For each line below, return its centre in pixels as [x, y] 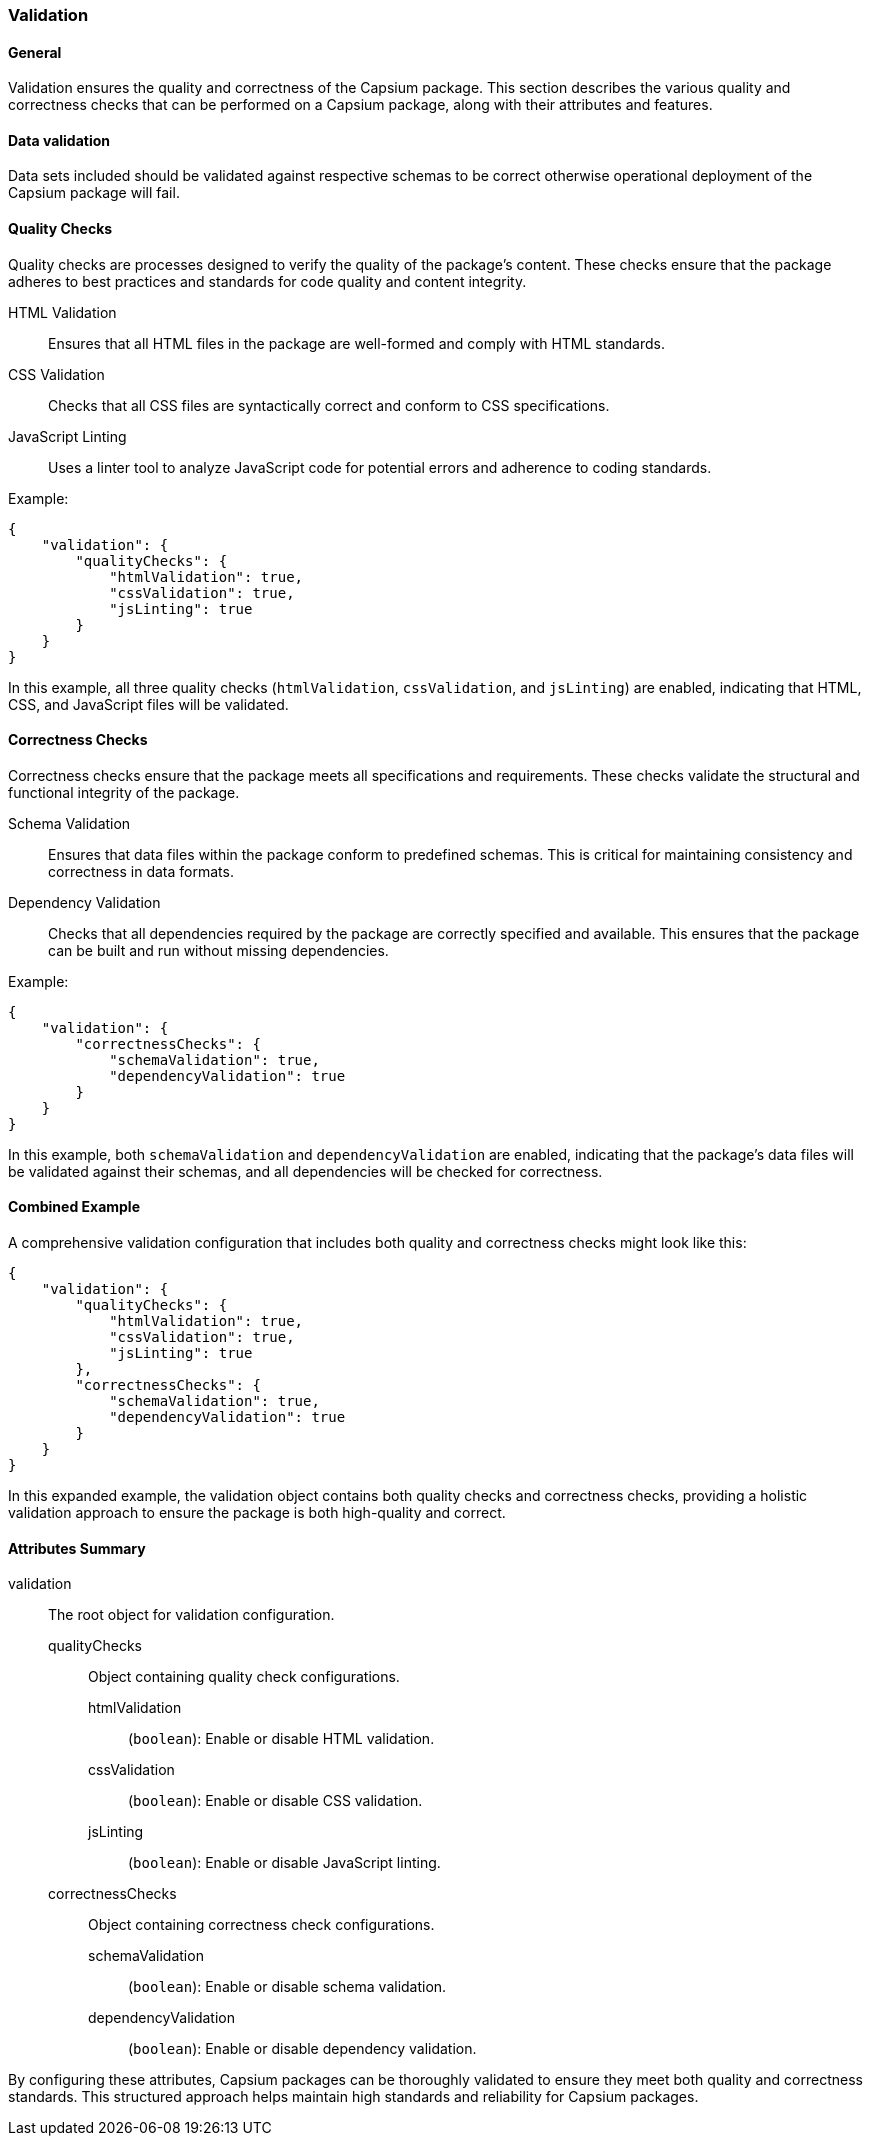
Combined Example [74, 1207]
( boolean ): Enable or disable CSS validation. [275, 1801]
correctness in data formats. [141, 871]
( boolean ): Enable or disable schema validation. [287, 1987]
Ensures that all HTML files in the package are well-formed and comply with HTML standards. [356, 343]
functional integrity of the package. [124, 792]
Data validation [59, 140]
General [35, 52]
